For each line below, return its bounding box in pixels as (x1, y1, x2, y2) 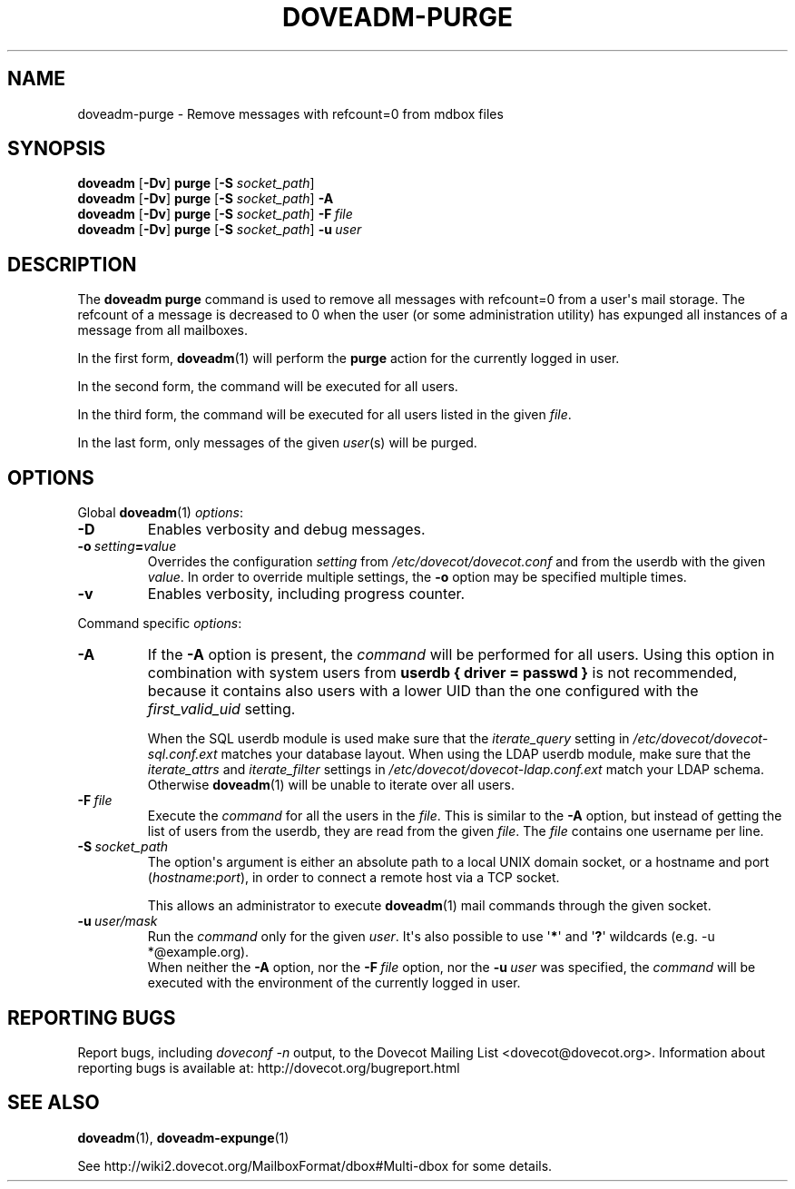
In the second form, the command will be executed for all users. (77, 378, 458, 395)
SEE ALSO (7, 1091, 100, 1115)
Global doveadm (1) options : (77, 505, 243, 521)
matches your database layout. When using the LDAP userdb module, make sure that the (221, 746, 751, 762)
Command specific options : (77, 615, 242, 632)
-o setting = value (77, 538, 177, 555)
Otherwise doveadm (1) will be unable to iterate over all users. (147, 777, 515, 793)
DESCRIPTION (7, 252, 137, 276)
